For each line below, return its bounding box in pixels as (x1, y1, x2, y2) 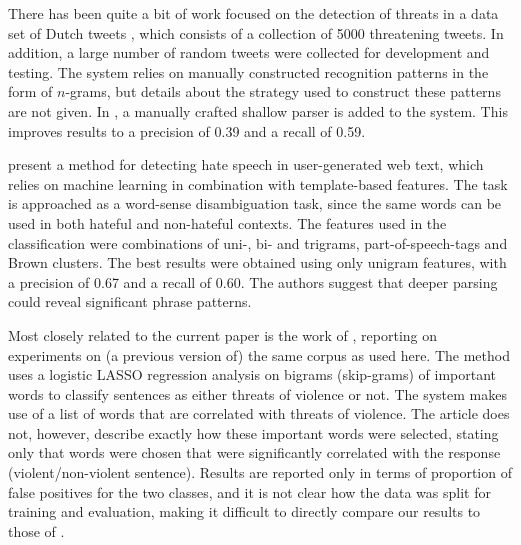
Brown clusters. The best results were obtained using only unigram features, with (8, 252, 507, 273)
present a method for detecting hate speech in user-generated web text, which (8, 154, 484, 175)
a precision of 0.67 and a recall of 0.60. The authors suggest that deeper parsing (8, 271, 498, 292)
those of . (8, 520, 65, 541)
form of (8, 81, 53, 102)
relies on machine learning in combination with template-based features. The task (8, 173, 508, 194)
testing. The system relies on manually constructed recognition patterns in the (8, 61, 489, 82)
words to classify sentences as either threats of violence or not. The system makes (8, 383, 507, 404)
